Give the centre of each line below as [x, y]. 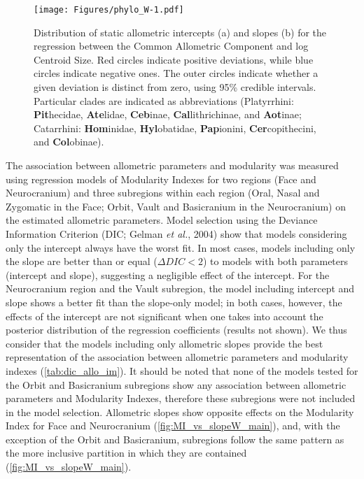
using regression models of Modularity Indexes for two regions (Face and [161, 179]
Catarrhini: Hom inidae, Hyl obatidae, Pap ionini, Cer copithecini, [175, 128]
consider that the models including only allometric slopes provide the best [164, 343]
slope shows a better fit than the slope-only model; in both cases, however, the [174, 302]
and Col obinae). [69, 142]
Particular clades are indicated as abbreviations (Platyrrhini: [164, 100]
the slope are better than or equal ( [82, 261]
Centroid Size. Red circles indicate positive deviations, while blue [174, 59]
